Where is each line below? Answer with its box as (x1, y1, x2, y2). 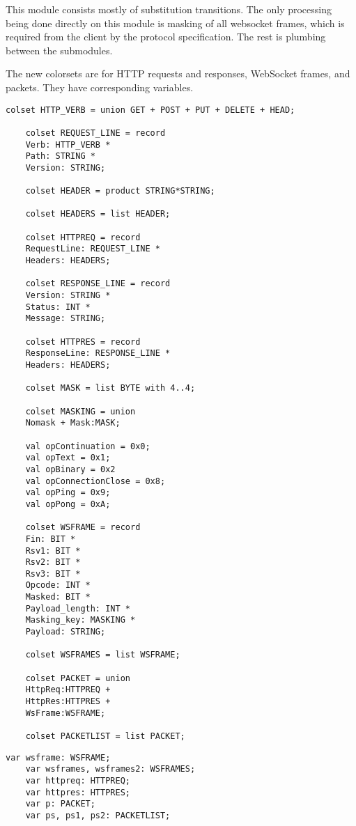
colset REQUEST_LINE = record (25, 127, 166, 138)
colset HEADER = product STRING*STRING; (25, 186, 215, 196)
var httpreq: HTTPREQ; (25, 775, 130, 786)
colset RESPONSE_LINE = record (25, 279, 171, 289)
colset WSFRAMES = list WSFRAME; (25, 650, 180, 660)
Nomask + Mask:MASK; (25, 418, 121, 428)
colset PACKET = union (25, 673, 130, 683)
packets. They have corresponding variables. (6, 79, 194, 94)
